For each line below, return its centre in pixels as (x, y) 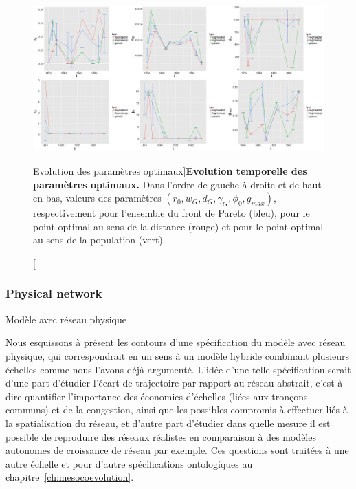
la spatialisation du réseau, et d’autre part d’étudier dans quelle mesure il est (168, 423)
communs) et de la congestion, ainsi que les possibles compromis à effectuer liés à (177, 410)
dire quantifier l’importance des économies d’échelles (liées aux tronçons (157, 396)
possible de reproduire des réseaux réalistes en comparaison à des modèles (161, 436)
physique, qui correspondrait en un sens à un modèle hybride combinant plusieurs (178, 355)
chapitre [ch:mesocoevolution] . (70, 477)
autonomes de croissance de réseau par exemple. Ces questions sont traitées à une (177, 450)
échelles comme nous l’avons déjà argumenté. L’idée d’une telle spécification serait (178, 369)
